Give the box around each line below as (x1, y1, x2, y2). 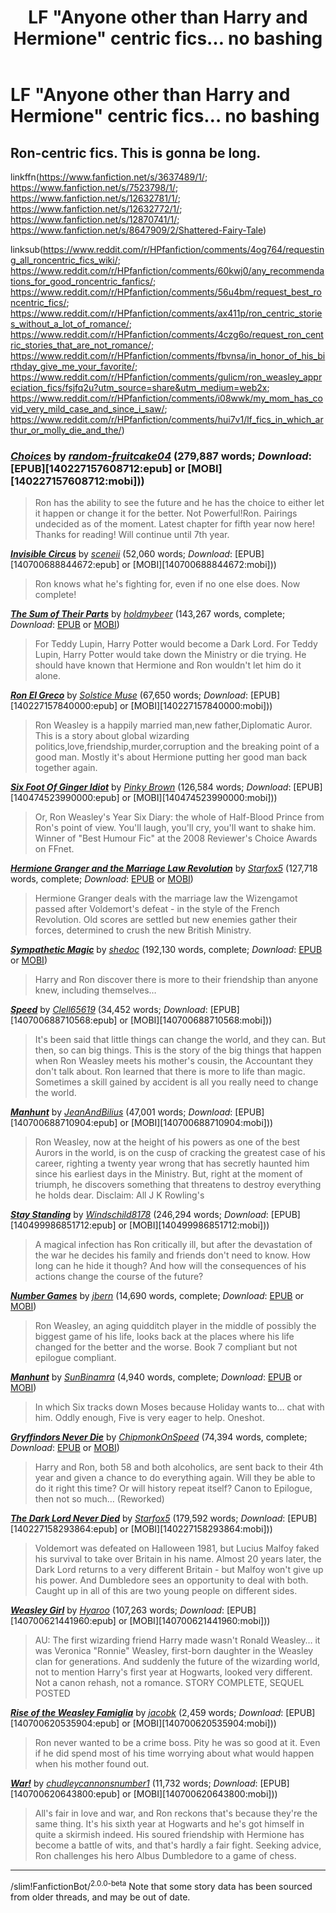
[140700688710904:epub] (10, 1117, 118, 1129)
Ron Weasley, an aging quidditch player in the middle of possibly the (34, 1320, 317, 1332)
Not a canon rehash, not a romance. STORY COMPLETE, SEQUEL (34, 1677, 305, 1689)
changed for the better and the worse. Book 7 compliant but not (34, 1341, 298, 1353)
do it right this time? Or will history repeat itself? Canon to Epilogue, (34, 1482, 313, 1495)
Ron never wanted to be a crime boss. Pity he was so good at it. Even (34, 1737, 321, 1749)
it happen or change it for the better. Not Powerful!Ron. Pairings (34, 507, 298, 520)
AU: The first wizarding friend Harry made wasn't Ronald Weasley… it (34, 1634, 321, 1646)
